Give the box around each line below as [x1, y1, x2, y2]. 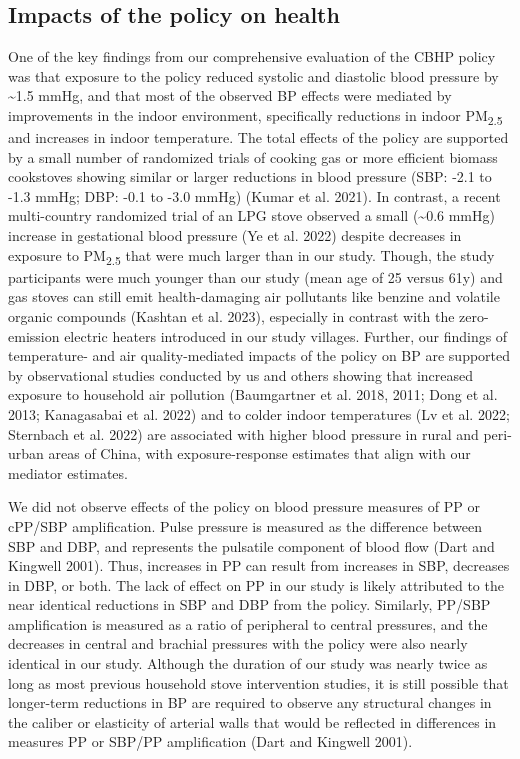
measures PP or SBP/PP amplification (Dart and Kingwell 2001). [8, 731, 413, 752]
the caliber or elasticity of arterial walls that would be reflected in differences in [8, 711, 497, 732]
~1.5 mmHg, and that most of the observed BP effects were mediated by [8, 85, 452, 106]
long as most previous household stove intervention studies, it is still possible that [8, 672, 509, 693]
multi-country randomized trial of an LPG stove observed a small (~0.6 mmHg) [8, 205, 495, 226]
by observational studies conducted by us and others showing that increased [8, 364, 473, 385]
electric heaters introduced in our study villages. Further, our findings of [64, 325, 508, 346]
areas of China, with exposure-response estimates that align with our [48, 443, 471, 464]
